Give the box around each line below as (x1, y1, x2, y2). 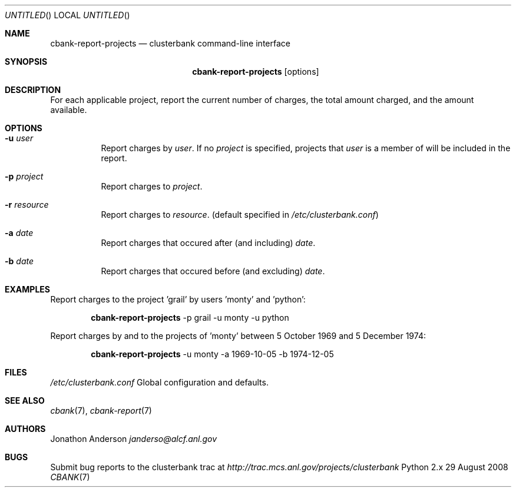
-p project (5, 171, 44, 181)
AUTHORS (5, 424, 46, 434)
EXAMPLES (5, 284, 50, 294)
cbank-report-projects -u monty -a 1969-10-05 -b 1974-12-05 (91, 349, 334, 359)
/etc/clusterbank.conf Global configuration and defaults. (50, 377, 269, 387)
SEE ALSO (5, 395, 45, 405)
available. (50, 105, 87, 115)
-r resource (5, 200, 49, 210)
